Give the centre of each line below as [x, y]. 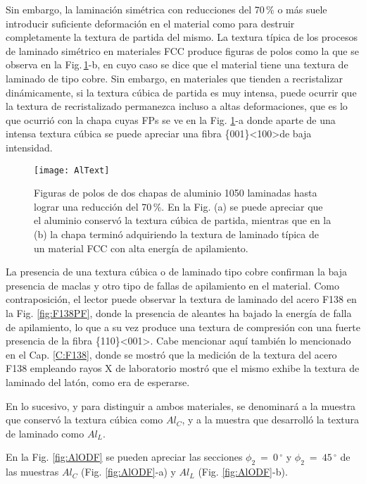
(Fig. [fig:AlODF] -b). [243, 472]
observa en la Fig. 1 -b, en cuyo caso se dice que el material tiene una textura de [177, 64]
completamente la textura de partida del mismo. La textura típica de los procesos [182, 37]
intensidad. [29, 147]
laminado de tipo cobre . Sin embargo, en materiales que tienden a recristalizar [175, 78]
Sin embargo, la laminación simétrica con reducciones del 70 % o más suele [166, 9]
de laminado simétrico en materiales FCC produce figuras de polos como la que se [182, 50]
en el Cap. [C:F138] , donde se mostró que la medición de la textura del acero [171, 354]
